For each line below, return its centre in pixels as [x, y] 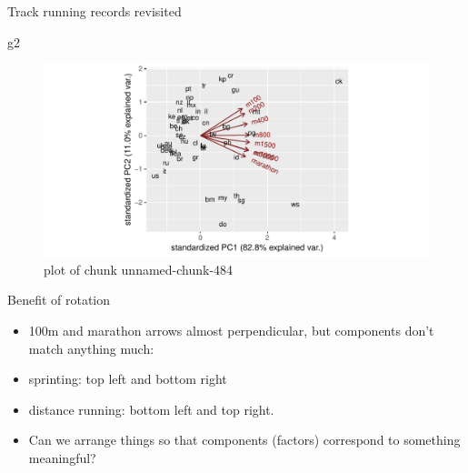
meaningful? [62, 457]
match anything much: [91, 348]
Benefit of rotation [59, 300]
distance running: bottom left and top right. [151, 409]
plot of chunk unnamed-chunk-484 [139, 269]
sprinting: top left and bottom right [128, 379]
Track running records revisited [95, 11]
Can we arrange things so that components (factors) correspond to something [244, 440]
